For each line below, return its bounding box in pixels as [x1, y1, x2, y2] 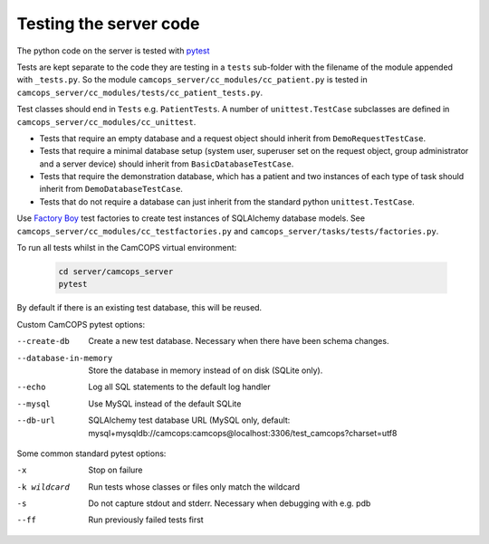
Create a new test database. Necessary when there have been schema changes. [88, 336, 389, 347]
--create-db [16, 336, 70, 347]
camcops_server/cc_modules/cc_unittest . [16, 116, 197, 127]
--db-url [16, 415, 56, 425]
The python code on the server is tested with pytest [16, 45, 210, 56]
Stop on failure [88, 464, 144, 475]
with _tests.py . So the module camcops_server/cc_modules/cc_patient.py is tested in [16, 74, 368, 85]
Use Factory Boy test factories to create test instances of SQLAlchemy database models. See [16, 213, 366, 224]
